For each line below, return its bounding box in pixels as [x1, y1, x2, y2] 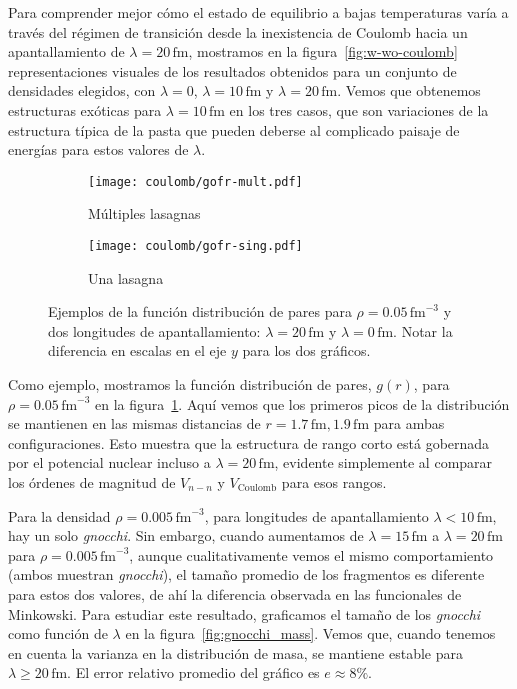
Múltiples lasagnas [88, 203, 201, 224]
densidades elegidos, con [8, 80, 156, 101]
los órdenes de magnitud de [8, 472, 176, 492]
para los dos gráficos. [242, 340, 371, 361]
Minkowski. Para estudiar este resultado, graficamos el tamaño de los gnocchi [8, 603, 481, 624]
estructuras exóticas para [8, 99, 162, 120]
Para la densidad [8, 505, 111, 526]
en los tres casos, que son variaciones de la [229, 99, 489, 120]
